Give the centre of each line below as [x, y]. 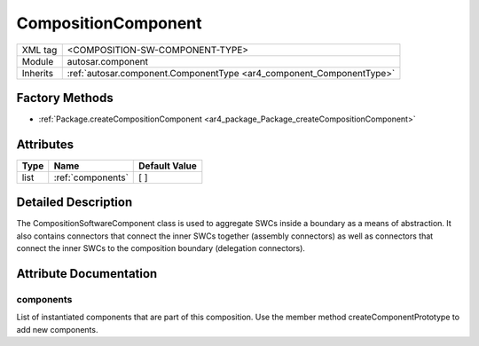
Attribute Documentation [87, 274]
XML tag [39, 50]
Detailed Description [75, 203]
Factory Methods [65, 98]
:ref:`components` [91, 177]
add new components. [57, 329]
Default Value [168, 166]
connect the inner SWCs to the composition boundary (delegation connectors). [161, 248]
